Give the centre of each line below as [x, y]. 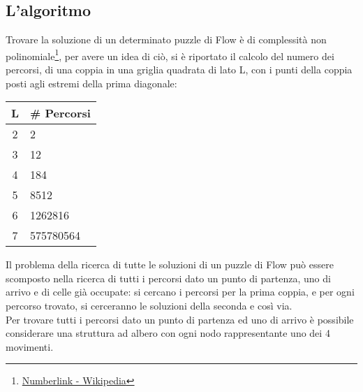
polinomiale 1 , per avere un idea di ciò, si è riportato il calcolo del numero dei [170, 55]
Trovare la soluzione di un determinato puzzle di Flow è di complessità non [166, 39]
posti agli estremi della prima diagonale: [91, 83]
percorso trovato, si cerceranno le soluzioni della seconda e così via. [149, 306]
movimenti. [30, 346]
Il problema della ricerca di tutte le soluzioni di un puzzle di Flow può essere [170, 264]
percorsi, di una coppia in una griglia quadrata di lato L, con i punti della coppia [179, 70]
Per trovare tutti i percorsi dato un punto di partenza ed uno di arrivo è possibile [180, 319]
